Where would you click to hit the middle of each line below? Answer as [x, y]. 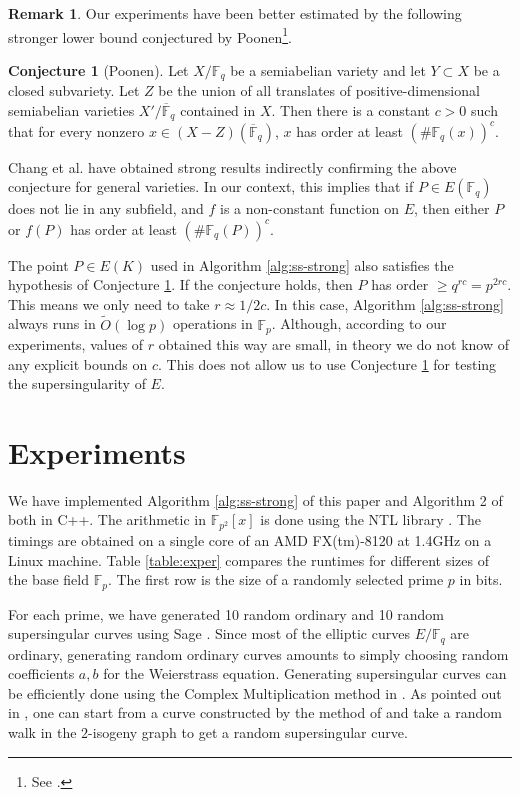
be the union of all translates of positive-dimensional [319, 90]
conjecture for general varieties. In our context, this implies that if [211, 186]
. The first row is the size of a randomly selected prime [275, 579]
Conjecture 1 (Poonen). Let [98, 69]
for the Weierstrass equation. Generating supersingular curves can [305, 673]
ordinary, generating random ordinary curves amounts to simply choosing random [258, 653]
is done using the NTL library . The [370, 519]
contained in [218, 109]
